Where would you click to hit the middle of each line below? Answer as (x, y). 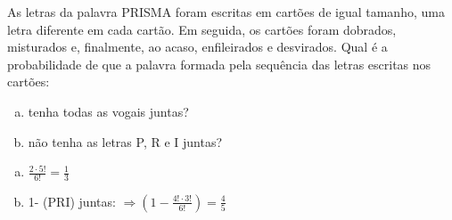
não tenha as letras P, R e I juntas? (125, 141)
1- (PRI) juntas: (72, 201)
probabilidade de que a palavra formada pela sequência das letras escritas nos (219, 64)
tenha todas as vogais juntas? (108, 111)
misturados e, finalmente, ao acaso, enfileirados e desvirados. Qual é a (197, 47)
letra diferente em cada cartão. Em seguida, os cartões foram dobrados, (202, 29)
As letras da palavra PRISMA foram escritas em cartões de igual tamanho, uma (226, 12)
